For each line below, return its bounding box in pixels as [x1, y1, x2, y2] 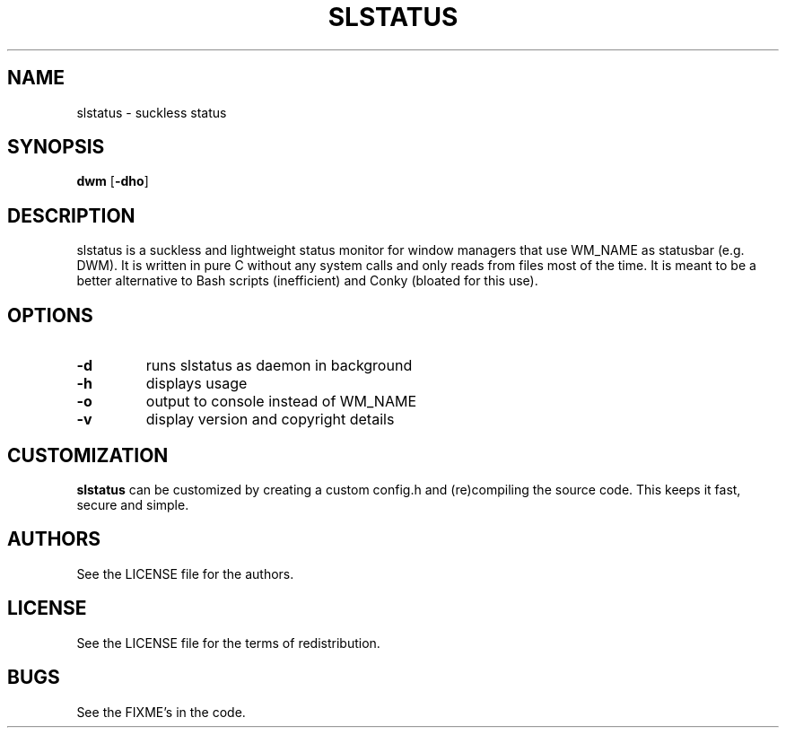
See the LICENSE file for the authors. [76, 565, 294, 582]
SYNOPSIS [7, 136, 105, 159]
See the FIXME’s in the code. [76, 704, 246, 720]
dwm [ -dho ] [76, 173, 149, 189]
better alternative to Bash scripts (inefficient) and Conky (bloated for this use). [76, 273, 538, 289]
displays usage [145, 374, 248, 393]
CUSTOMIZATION [7, 443, 169, 467]
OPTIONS [7, 303, 93, 327]
